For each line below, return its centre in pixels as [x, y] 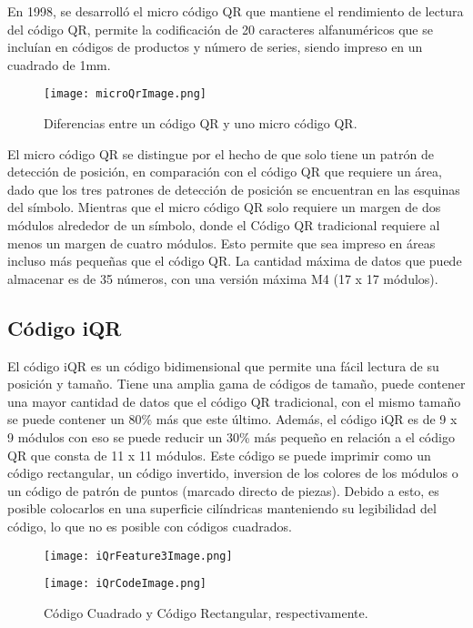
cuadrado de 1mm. [59, 64]
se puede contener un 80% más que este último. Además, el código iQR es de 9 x [232, 419]
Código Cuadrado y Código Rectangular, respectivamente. [206, 612]
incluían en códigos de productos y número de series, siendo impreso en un [215, 47]
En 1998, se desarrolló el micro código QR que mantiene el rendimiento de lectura [236, 11]
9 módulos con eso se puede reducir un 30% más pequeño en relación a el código [231, 436]
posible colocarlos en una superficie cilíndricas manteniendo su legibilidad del [222, 508]
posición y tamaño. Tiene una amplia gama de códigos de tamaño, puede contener [236, 384]
